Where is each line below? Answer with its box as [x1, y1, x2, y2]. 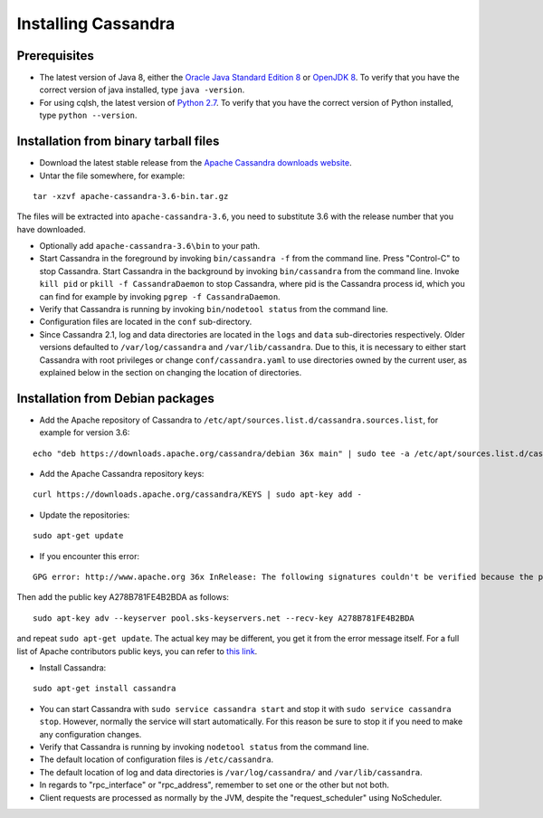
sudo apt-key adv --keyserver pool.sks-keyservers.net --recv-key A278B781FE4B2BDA [33, 613, 415, 623]
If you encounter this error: [39, 550, 140, 561]
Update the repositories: [39, 509, 130, 520]
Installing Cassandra [16, 14, 176, 33]
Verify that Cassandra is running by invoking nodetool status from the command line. [39, 741, 370, 752]
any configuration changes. [39, 728, 142, 739]
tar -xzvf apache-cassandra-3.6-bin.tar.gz [33, 191, 229, 201]
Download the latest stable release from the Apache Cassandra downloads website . [39, 157, 352, 168]
